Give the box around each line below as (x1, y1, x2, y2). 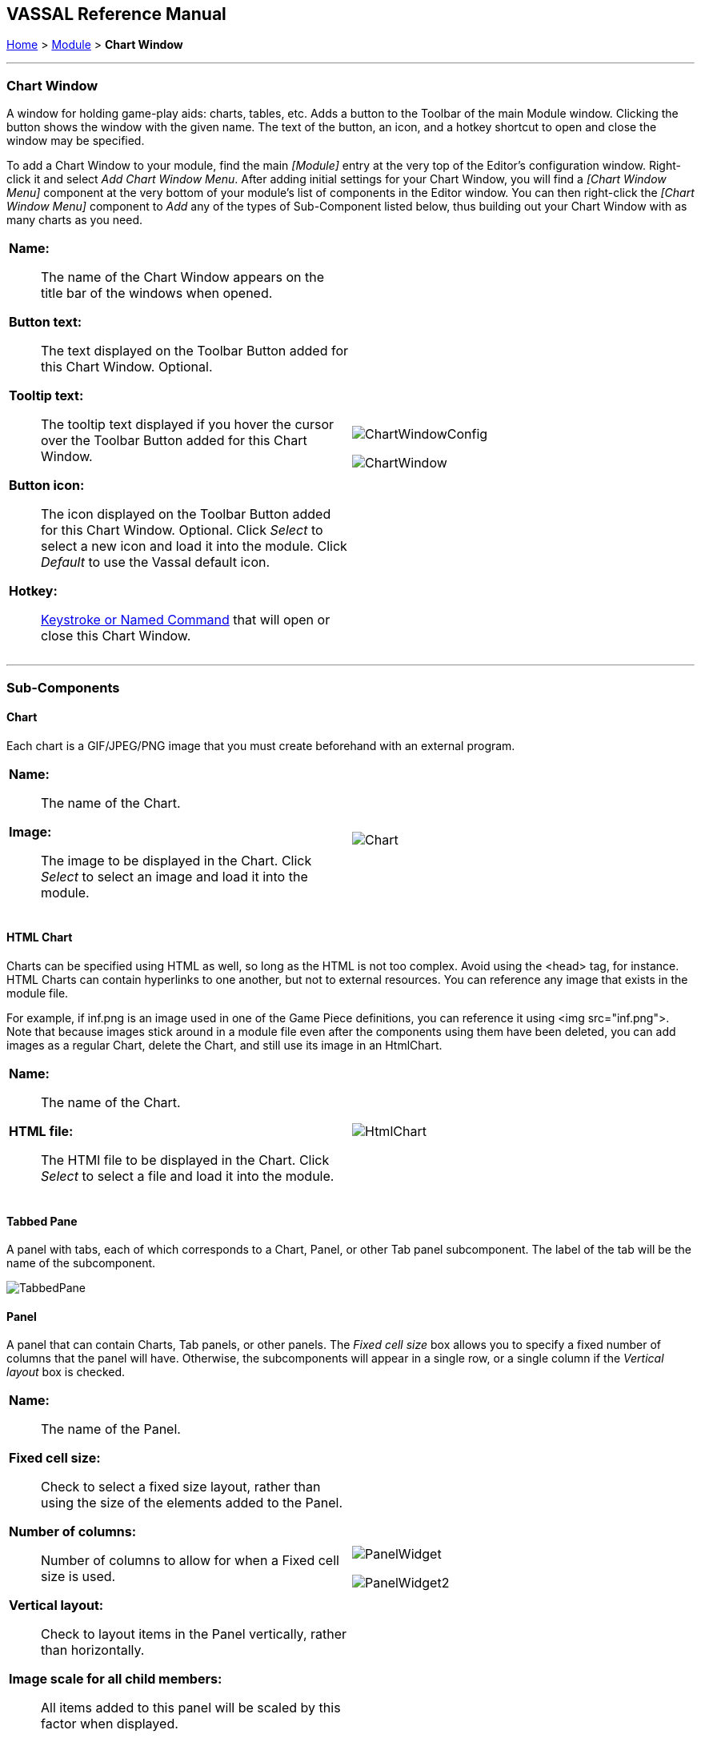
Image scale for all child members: (9, 1671, 222, 1688)
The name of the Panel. (41, 1421, 181, 1438)
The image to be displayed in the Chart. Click (41, 852, 312, 869)
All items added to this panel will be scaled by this (41, 1700, 341, 1716)
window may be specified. (6, 134, 145, 148)
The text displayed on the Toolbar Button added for (41, 343, 349, 359)
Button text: (9, 314, 82, 331)
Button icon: (9, 477, 85, 494)
